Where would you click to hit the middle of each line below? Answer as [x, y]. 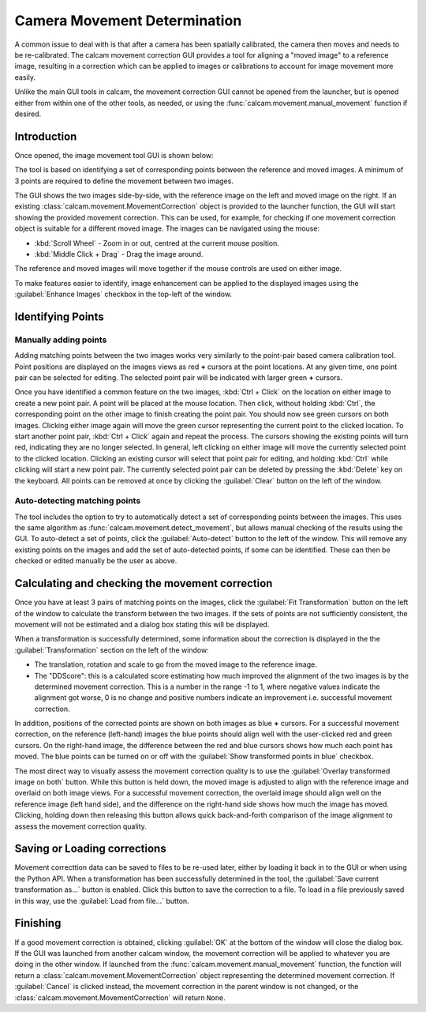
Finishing [38, 923]
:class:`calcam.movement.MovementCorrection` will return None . [120, 997]
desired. [28, 114]
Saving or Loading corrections [90, 849]
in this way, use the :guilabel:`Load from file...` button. [102, 901]
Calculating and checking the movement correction [144, 583]
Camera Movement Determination [128, 21]
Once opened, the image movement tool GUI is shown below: [114, 155]
